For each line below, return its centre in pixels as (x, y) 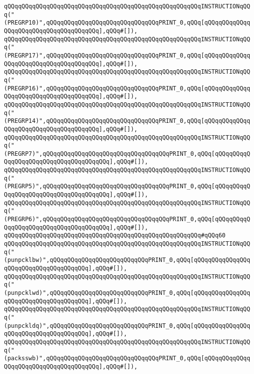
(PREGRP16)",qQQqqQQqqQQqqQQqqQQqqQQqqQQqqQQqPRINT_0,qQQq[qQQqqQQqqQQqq (127, 88)
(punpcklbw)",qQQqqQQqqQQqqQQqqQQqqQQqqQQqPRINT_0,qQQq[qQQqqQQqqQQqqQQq (127, 260)
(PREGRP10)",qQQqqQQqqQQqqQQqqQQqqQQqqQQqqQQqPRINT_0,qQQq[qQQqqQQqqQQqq (127, 23)
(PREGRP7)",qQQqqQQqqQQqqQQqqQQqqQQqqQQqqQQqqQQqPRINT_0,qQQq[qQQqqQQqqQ (127, 154)
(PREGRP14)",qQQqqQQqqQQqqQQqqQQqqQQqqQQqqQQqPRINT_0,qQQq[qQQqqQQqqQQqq (127, 121)
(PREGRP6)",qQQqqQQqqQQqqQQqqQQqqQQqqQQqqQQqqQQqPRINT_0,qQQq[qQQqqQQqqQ (127, 219)
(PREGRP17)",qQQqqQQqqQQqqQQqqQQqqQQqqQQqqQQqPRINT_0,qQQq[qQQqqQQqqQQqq (127, 55)
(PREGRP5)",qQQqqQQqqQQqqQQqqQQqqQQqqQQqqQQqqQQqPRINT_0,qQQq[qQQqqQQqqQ (127, 187)
